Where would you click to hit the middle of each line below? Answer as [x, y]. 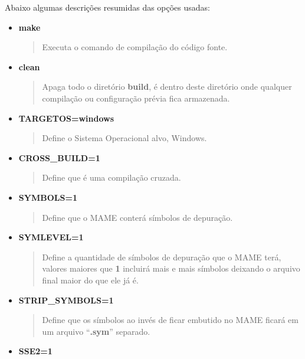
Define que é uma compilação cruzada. [111, 177]
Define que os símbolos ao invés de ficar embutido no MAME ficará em [170, 320]
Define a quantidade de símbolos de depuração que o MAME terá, [162, 257]
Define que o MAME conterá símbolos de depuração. [137, 217]
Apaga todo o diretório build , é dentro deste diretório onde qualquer [167, 87]
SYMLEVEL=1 [51, 237]
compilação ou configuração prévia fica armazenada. [136, 98]
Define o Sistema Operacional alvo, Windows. [124, 138]
